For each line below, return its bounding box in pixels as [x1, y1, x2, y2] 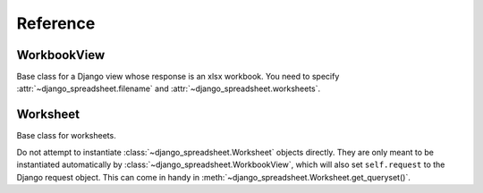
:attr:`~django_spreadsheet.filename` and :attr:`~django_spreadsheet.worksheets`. [16, 83, 321, 94]
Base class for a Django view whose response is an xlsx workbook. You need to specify [16, 71, 340, 82]
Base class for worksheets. [16, 130, 116, 141]
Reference [16, 13, 96, 33]
